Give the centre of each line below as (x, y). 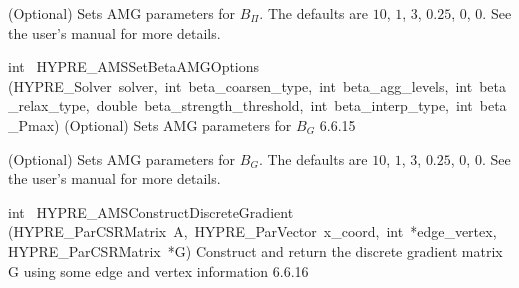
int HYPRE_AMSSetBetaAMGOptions (134, 66)
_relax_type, (49, 105)
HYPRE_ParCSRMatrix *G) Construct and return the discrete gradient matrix (255, 250)
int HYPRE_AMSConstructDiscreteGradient (151, 211)
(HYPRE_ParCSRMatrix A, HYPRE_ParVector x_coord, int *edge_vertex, (252, 231)
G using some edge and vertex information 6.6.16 (158, 270)
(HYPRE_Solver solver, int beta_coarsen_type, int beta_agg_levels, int (240, 85)
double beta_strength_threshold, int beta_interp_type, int (284, 105)
